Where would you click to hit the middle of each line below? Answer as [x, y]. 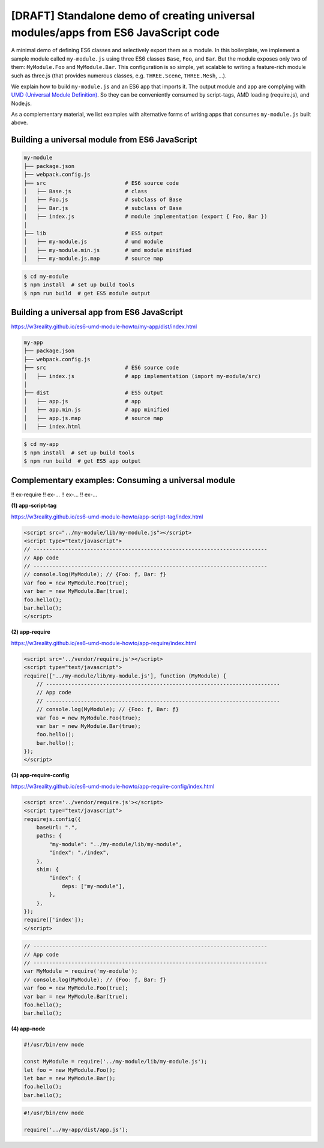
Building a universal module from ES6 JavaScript [104, 140]
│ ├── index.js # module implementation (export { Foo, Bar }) [145, 217]
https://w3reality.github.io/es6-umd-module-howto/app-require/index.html [104, 643]
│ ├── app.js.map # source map [93, 418]
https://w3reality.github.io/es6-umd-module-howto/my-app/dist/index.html [104, 326]
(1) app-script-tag [34, 506]
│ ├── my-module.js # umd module [93, 242]
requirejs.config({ [52, 819]
